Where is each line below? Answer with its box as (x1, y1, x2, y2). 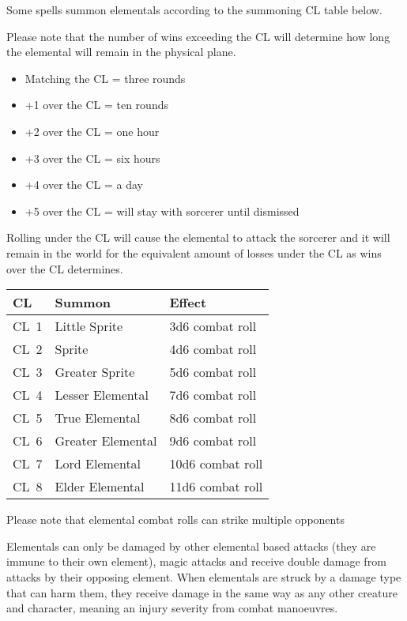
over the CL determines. (6, 260, 123, 277)
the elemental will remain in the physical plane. (6, 43, 236, 60)
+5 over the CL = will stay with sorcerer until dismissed (24, 202, 300, 219)
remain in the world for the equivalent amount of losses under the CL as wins (6, 244, 382, 261)
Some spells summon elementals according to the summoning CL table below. (6, 2, 383, 17)
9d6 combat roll (169, 431, 257, 450)
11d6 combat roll (169, 477, 263, 496)
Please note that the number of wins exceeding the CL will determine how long (6, 28, 390, 44)
